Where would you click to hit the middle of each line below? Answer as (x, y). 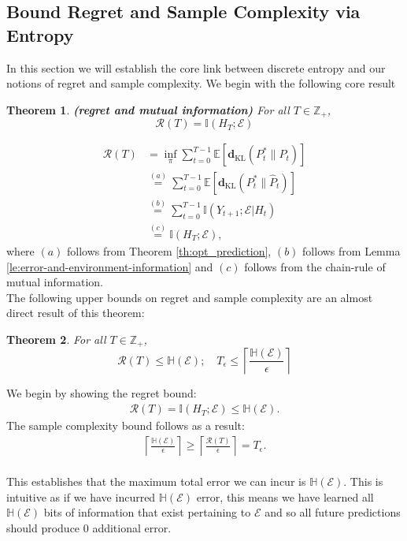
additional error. (132, 528)
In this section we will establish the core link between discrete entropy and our (196, 67)
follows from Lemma (351, 251)
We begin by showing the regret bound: (102, 393)
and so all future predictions (333, 512)
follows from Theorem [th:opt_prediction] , (169, 251)
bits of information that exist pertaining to (147, 512)
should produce (43, 528)
